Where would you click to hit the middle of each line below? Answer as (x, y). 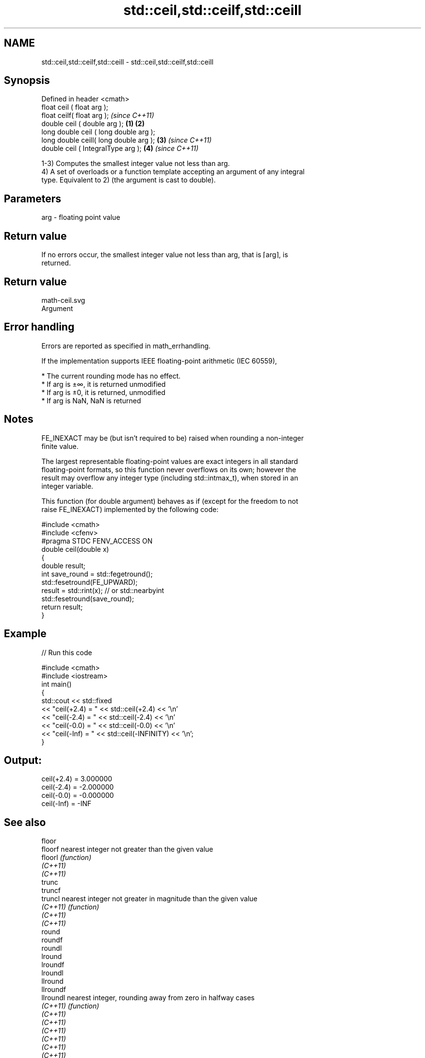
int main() (57, 684)
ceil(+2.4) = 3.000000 (77, 779)
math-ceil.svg (63, 300)
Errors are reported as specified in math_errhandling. (126, 346)
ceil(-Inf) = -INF (66, 804)
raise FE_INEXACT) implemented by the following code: (130, 509)
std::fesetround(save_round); (88, 598)
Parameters (33, 198)
